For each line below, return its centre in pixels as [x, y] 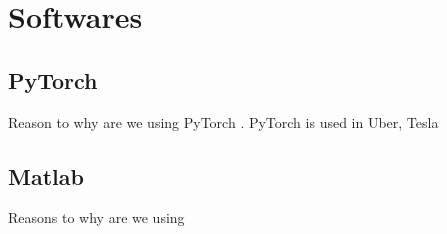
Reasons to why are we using [96, 217]
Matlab [46, 175]
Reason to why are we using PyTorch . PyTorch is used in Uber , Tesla [223, 121]
